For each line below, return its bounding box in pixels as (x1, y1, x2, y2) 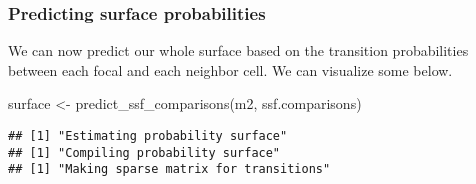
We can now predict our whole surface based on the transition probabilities (8, 40, 469, 61)
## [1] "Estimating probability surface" (8, 129, 288, 143)
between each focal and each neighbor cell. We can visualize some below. (8, 59, 453, 80)
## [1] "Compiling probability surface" (8, 145, 281, 160)
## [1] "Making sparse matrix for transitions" (8, 162, 331, 177)
